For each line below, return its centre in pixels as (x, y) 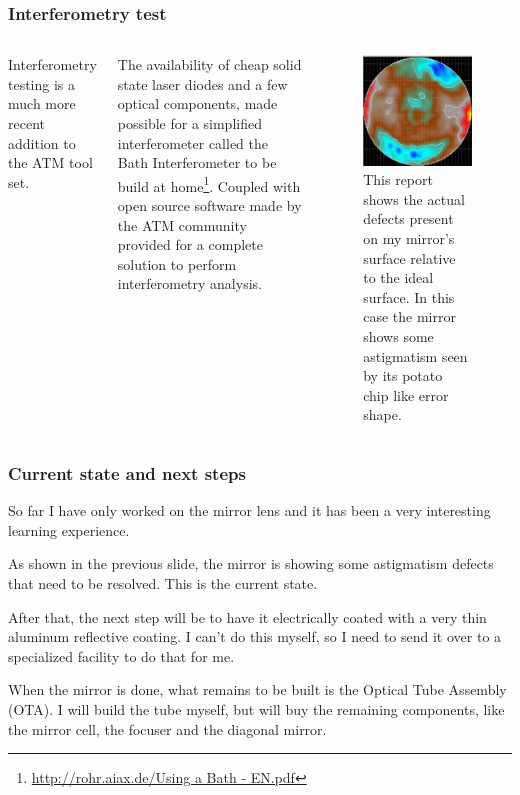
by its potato (403, 375)
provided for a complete (190, 244)
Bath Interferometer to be (197, 162)
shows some (398, 336)
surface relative (409, 257)
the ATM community (182, 224)
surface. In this (409, 296)
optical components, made (197, 103)
